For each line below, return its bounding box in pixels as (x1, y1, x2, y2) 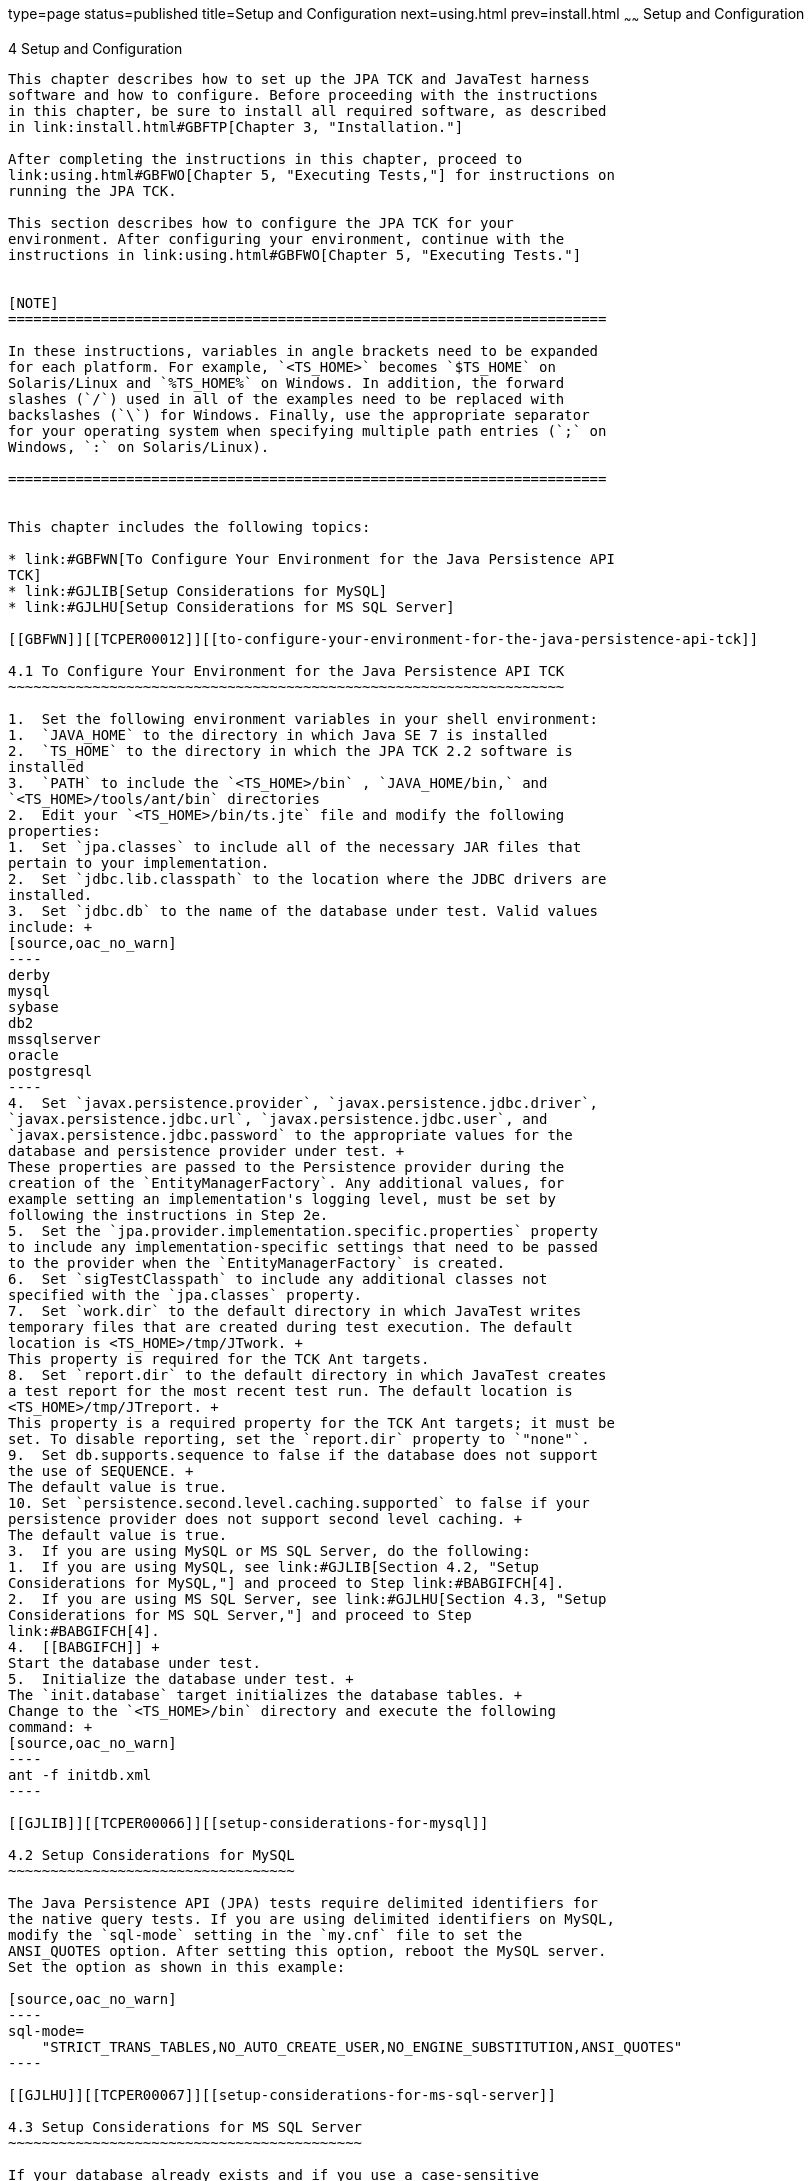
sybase (8, 998, 59, 1015)
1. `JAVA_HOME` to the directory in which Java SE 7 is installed (8, 726, 548, 743)
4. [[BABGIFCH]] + (8, 1638, 160, 1655)
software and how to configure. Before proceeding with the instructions (8, 86, 599, 103)
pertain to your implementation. (8, 854, 270, 871)
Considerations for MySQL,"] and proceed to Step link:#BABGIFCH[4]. (8, 1574, 565, 1591)
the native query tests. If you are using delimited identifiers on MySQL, (8, 1910, 615, 1927)
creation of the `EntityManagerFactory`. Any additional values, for (8, 1174, 565, 1191)
